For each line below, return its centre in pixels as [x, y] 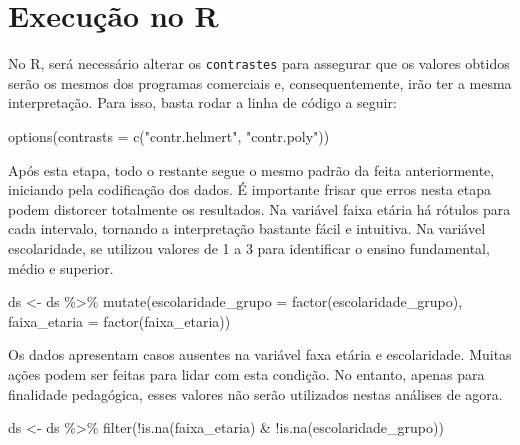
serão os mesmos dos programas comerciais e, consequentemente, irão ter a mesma [260, 82]
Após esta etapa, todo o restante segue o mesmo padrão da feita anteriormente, [251, 169]
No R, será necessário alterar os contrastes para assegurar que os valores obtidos [259, 63]
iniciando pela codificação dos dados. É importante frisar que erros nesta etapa [250, 189]
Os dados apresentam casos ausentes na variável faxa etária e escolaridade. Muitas [260, 354]
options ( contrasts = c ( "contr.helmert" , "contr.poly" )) [169, 135]
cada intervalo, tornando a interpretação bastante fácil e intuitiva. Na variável [247, 228]
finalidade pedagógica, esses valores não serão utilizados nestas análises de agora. [255, 393]
